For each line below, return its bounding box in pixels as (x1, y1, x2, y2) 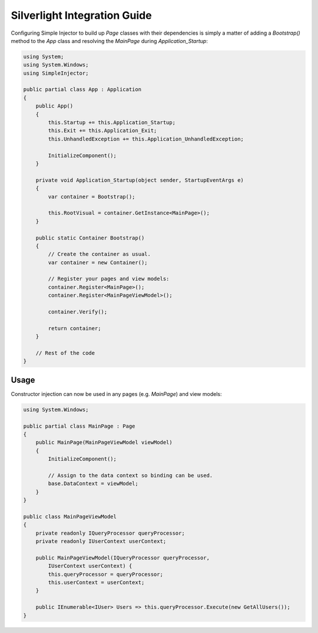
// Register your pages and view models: (48, 275, 170, 282)
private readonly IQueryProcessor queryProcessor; (35, 529, 185, 537)
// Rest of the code (35, 349, 95, 356)
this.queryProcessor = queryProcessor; (48, 571, 163, 578)
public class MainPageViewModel (23, 513, 117, 520)
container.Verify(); (48, 309, 108, 315)
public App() (35, 103, 74, 109)
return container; (48, 325, 101, 332)
